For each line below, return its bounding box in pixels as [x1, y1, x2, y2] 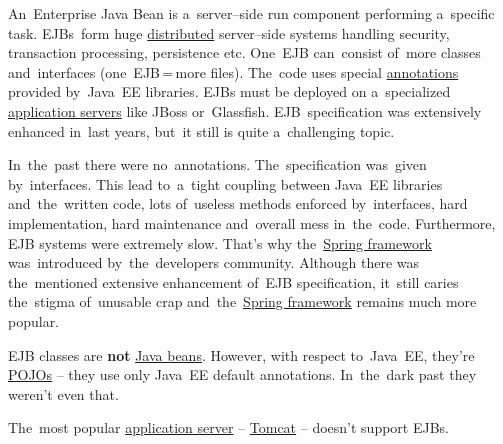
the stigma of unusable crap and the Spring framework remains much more [8, 291, 477, 312]
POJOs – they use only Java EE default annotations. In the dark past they [8, 364, 477, 385]
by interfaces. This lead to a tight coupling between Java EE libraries [8, 173, 443, 194]
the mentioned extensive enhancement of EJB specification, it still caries [8, 271, 459, 292]
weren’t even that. [8, 383, 119, 404]
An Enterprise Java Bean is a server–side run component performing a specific [8, 3, 495, 23]
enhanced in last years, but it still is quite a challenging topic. [8, 120, 395, 141]
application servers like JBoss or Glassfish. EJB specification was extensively [8, 100, 482, 121]
